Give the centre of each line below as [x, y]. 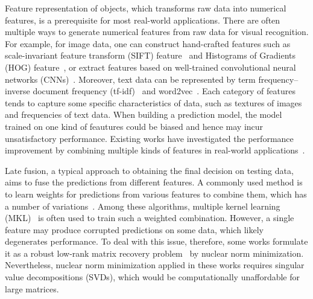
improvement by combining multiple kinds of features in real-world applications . [155, 150]
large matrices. [32, 288]
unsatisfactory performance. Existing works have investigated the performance [149, 138]
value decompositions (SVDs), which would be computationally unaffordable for [152, 277]
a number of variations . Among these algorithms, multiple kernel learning [143, 206]
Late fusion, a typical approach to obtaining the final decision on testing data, [149, 170]
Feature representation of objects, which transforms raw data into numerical [146, 8]
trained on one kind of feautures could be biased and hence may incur [134, 126]
